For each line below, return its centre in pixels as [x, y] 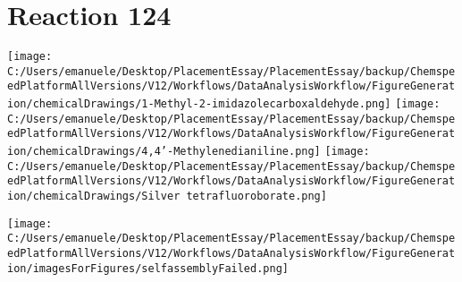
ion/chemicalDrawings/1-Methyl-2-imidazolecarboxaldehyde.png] [199, 104]
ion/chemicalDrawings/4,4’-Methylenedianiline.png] [164, 152]
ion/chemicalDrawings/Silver [94, 197]
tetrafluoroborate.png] [256, 197]
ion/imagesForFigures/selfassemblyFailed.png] [148, 268]
